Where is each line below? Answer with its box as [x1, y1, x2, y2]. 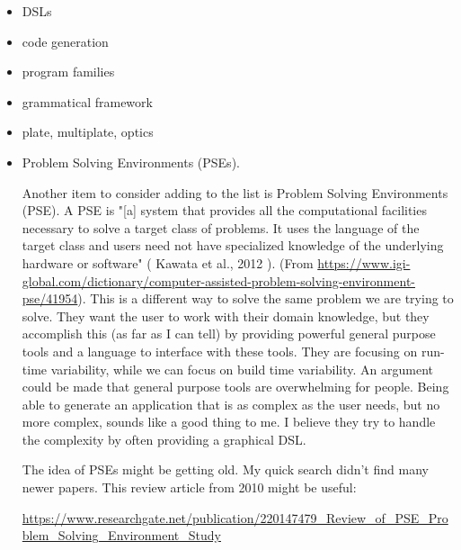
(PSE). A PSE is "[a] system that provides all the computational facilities [22, 201, 427, 220]
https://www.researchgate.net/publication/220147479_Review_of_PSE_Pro [22, 508, 448, 527]
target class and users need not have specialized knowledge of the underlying [22, 236, 444, 255]
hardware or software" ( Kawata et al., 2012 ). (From [22, 253, 314, 272]
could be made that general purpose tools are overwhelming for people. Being [22, 377, 449, 396]
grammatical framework [22, 92, 153, 111]
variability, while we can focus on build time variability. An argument [50, 359, 433, 378]
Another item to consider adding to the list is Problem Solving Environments [22, 183, 448, 202]
